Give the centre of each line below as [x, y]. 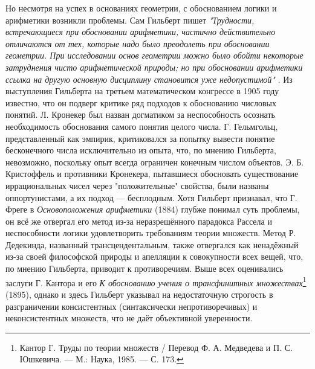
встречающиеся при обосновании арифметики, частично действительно [141, 32]
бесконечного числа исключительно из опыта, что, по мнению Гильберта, [141, 150]
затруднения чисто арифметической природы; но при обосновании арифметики [154, 67]
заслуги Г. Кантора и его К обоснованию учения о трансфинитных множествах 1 [156, 281]
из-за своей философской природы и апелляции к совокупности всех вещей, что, [154, 256]
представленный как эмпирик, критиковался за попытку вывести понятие [140, 138]
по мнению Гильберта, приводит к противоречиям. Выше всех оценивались [145, 268]
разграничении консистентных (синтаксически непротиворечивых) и [132, 306]
